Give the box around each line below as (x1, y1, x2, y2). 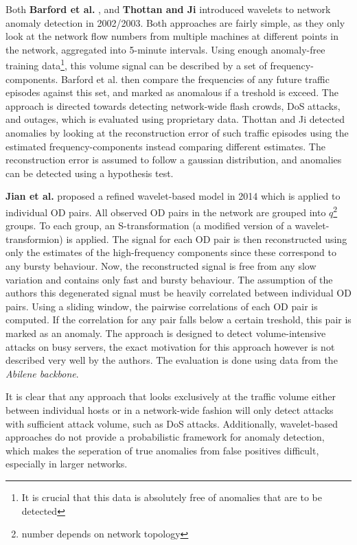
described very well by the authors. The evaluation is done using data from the (5, 353, 338, 367)
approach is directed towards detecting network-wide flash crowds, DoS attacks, (5, 98, 341, 113)
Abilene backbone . (5, 366, 79, 380)
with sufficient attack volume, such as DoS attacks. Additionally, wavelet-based (5, 416, 338, 430)
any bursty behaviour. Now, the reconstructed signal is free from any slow (5, 259, 316, 272)
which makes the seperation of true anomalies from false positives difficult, (5, 443, 319, 457)
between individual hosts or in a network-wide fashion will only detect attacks (5, 402, 334, 417)
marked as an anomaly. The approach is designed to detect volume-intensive (5, 325, 326, 340)
